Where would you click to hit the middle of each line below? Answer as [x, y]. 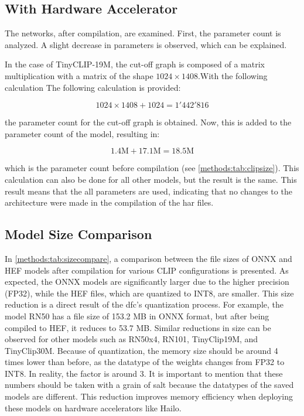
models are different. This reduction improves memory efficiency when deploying [149, 396]
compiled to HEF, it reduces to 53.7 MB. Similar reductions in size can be [138, 327]
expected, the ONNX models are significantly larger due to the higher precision [147, 282]
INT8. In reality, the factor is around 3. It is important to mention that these [144, 373]
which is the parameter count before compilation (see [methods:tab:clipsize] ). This [152, 168]
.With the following [233, 75]
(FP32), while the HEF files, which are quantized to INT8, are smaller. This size [149, 293]
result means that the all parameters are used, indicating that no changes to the [148, 191]
